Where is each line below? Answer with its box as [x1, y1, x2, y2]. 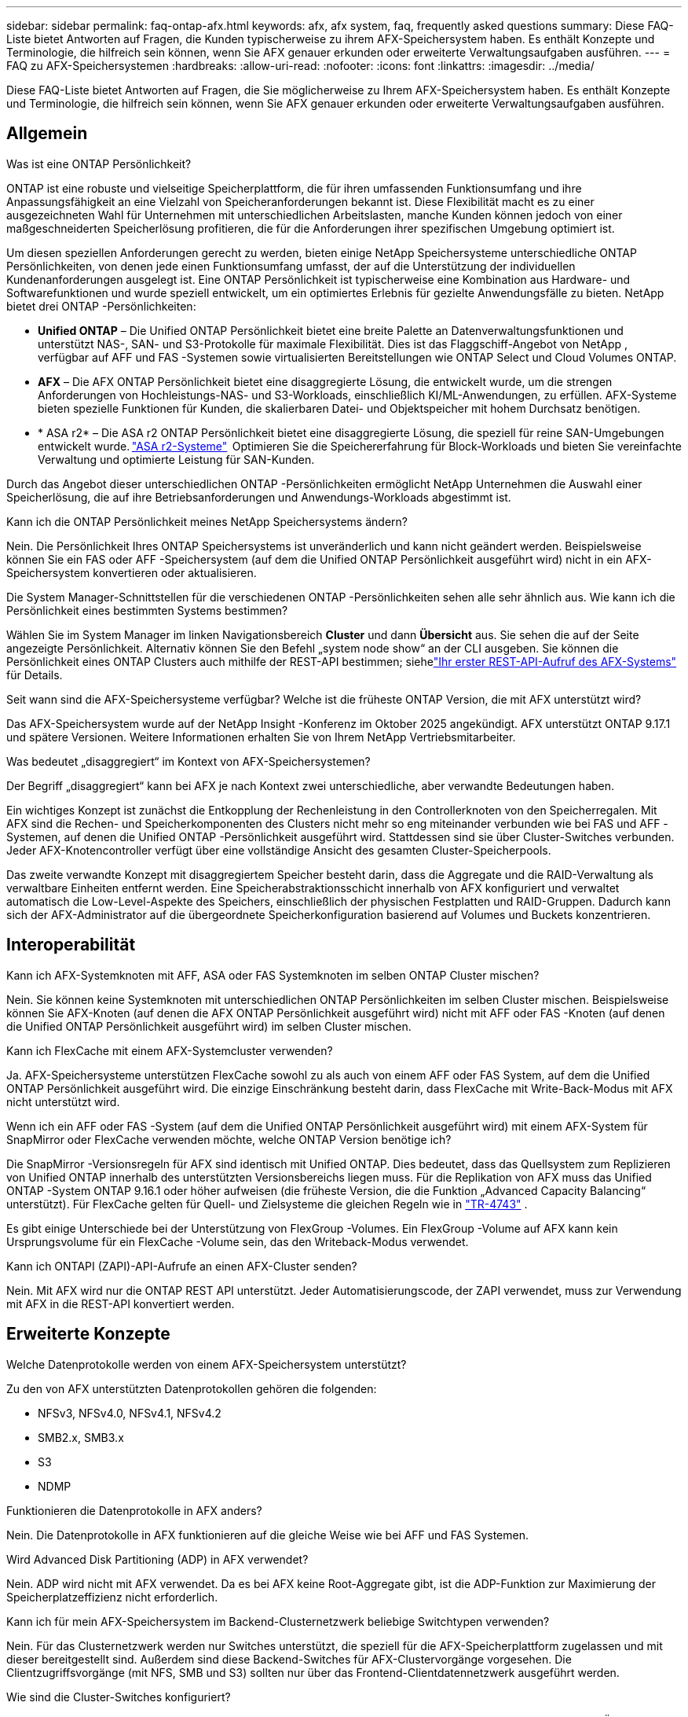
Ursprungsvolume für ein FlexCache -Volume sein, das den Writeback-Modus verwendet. [6, 1234, 469, 1248]
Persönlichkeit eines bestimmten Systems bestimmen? [6, 603, 288, 617]
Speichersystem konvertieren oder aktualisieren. [6, 565, 257, 579]
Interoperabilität [6, 935, 136, 955]
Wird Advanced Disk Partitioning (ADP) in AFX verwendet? [6, 1552, 309, 1566]
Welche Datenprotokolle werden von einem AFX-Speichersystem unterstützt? [6, 1357, 407, 1371]
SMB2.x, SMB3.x [38, 1430, 124, 1444]
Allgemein [6, 123, 88, 144]
